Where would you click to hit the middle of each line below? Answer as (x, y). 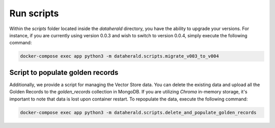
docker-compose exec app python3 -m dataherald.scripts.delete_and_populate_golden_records (138, 112)
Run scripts (34, 13)
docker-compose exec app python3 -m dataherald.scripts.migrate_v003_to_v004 (119, 56)
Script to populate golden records (64, 72)
